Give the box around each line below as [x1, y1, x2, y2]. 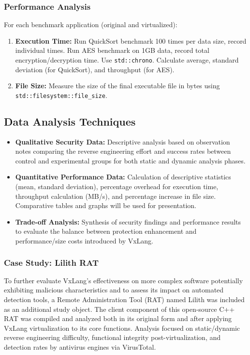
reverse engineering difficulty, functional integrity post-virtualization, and [4, 332, 221, 342]
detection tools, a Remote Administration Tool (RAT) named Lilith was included [4, 294, 245, 305]
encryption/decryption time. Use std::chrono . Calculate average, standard [15, 55, 239, 65]
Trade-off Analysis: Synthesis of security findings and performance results [15, 216, 241, 226]
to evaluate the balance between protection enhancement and [15, 226, 197, 236]
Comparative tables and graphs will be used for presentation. [15, 200, 197, 210]
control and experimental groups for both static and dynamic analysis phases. [15, 155, 246, 165]
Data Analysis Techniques [4, 113, 136, 129]
